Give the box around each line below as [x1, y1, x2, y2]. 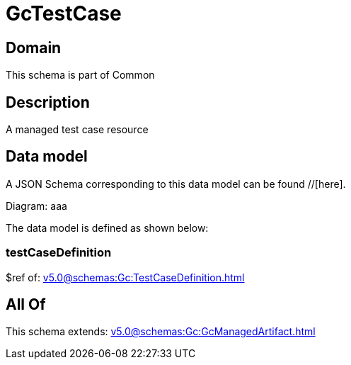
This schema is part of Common [6, 69, 155, 82]
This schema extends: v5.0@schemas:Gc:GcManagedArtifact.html [6, 325, 316, 338]
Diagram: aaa [6, 199, 67, 212]
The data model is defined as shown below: [6, 221, 209, 234]
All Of [6, 296, 46, 314]
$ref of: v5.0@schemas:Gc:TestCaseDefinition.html [6, 271, 245, 283]
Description [6, 93, 90, 111]
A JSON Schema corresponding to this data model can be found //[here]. [6, 177, 346, 190]
